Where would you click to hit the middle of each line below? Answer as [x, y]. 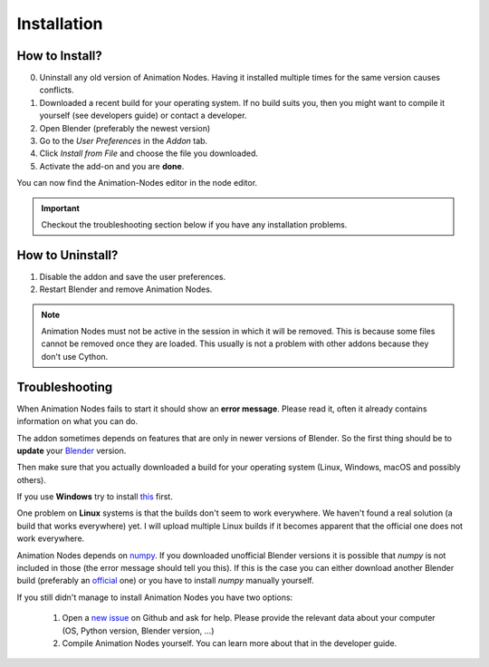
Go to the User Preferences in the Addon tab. [124, 141]
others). [32, 479]
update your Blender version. [72, 450]
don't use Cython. [75, 356]
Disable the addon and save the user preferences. [133, 276]
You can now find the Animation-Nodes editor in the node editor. [137, 183]
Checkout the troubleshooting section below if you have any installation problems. [194, 224]
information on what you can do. [77, 421]
